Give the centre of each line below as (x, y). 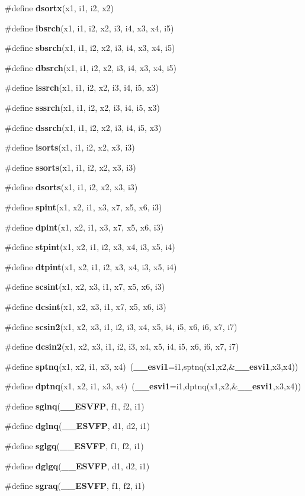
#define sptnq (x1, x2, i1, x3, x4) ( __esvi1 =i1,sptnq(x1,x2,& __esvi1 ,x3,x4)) (152, 366)
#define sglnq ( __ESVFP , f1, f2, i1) (75, 406)
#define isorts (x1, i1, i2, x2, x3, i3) (70, 147)
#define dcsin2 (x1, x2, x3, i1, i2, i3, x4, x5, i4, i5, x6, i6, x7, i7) (122, 346)
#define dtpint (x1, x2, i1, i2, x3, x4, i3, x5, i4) (91, 266)
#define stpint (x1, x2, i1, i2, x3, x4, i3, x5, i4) (90, 247)
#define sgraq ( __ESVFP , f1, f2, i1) (75, 486)
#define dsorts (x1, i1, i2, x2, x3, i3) (71, 187)
